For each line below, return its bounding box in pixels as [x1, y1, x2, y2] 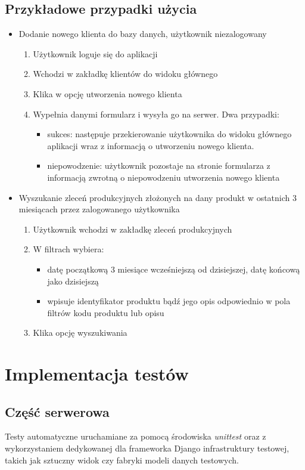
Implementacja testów [5, 361, 189, 386]
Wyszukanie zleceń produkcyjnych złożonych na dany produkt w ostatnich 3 [18, 191, 297, 203]
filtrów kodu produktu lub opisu [47, 306, 164, 319]
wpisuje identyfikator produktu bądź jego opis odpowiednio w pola [47, 295, 291, 307]
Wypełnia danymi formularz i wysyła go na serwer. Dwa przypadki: [33, 107, 279, 120]
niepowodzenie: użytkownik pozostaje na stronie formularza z [47, 159, 270, 172]
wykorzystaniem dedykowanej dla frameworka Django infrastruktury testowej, [5, 442, 290, 454]
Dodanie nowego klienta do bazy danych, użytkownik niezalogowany [18, 27, 267, 40]
